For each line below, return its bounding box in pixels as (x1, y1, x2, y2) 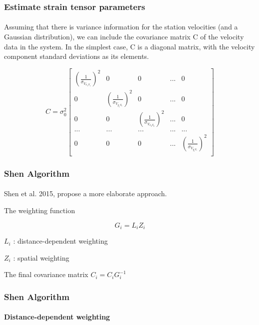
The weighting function (4, 205, 75, 216)
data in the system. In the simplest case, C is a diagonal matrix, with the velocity (4, 41, 255, 51)
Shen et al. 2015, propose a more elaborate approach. (4, 188, 167, 199)
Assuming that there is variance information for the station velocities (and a (4, 21, 238, 32)
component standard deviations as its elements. (4, 51, 149, 61)
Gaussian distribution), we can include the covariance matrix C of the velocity (4, 31, 244, 42)
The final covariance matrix (4, 269, 88, 280)
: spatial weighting (13, 252, 69, 263)
